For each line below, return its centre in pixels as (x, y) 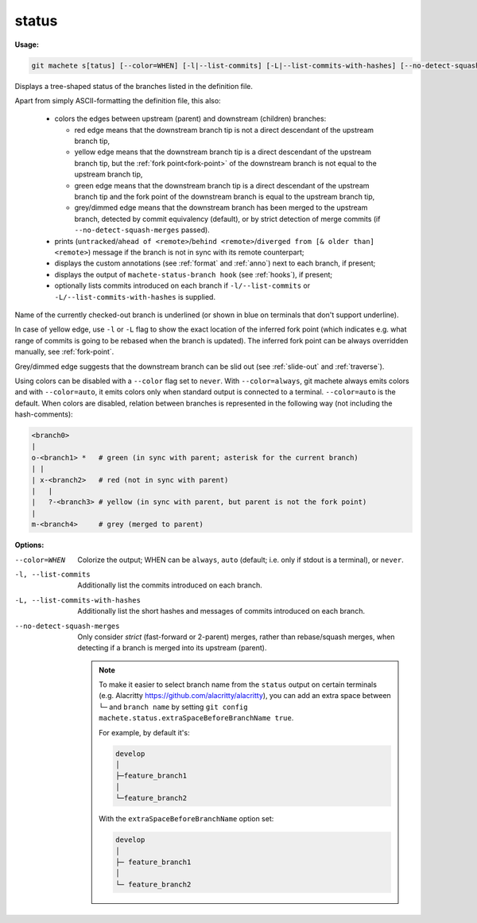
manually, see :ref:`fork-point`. (64, 352)
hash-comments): (44, 414)
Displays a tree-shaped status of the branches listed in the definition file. (134, 86)
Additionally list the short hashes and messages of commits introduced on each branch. (221, 611)
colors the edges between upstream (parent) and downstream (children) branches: (190, 118)
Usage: (27, 45)
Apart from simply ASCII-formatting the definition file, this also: (118, 100)
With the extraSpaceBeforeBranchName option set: (186, 819)
